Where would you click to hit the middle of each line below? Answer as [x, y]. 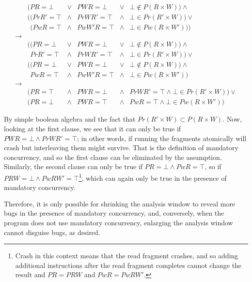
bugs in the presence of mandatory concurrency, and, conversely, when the [114, 213]
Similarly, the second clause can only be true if [73, 166]
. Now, [232, 119]
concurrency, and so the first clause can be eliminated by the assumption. [113, 157]
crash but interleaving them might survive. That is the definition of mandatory [121, 148]
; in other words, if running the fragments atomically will [162, 138]
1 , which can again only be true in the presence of [153, 177]
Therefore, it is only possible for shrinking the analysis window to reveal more [120, 203]
